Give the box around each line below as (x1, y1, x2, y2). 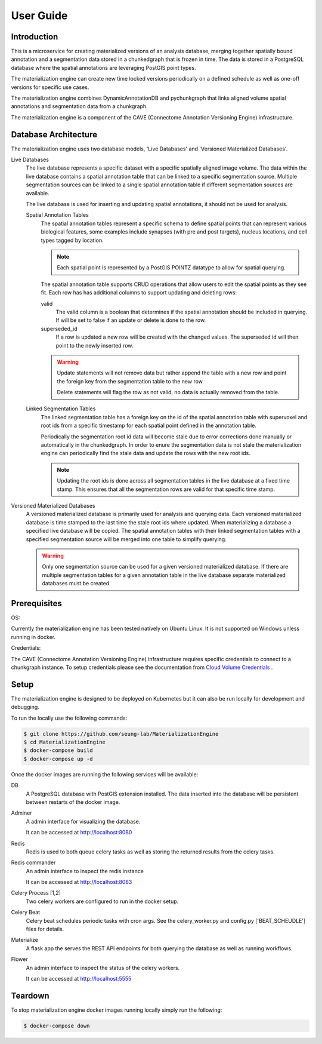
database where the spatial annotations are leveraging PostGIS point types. (11, 64, 196, 71)
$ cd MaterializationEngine (23, 739, 106, 746)
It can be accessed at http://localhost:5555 (26, 975, 132, 982)
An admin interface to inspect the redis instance (26, 867, 144, 874)
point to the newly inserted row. (55, 342, 134, 349)
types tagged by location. (41, 237, 104, 244)
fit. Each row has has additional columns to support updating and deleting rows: (41, 289, 237, 296)
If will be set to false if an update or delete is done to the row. (55, 317, 206, 324)
